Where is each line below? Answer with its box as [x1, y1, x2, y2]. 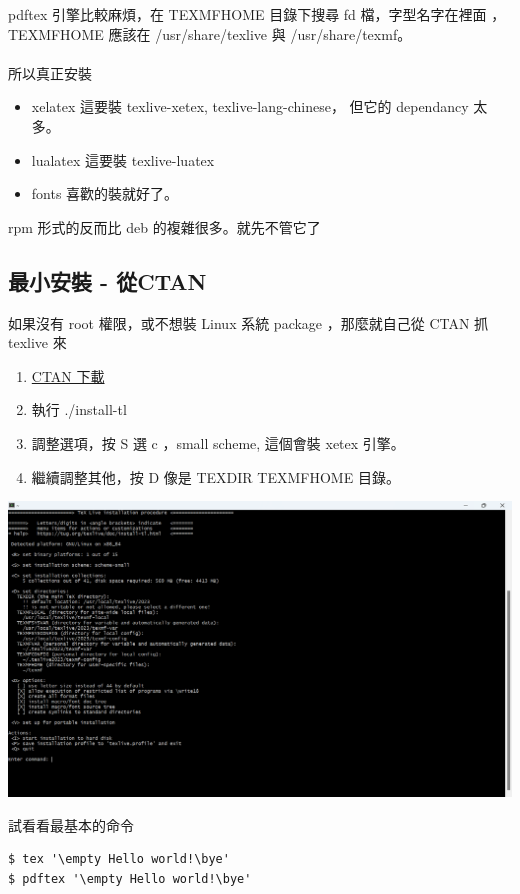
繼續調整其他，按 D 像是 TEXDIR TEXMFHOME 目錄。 [31, 466, 400, 487]
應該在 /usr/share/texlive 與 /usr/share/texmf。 [108, 23, 412, 44]
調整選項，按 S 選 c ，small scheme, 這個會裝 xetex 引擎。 [31, 432, 405, 453]
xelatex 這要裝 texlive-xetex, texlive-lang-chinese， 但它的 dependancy [31, 96, 469, 117]
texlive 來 [8, 332, 67, 353]
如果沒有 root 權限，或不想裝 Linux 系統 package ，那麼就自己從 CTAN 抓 [8, 312, 489, 333]
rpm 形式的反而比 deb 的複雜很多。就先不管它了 [8, 216, 321, 237]
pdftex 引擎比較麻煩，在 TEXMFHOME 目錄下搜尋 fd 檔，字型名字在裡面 [8, 4, 487, 24]
